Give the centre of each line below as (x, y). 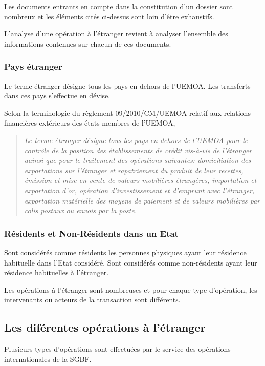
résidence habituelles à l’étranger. (57, 272)
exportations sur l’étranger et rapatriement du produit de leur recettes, (134, 170)
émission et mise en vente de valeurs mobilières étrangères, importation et (140, 180)
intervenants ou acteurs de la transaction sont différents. (92, 300)
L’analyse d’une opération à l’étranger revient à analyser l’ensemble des (116, 34)
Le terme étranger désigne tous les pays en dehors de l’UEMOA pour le (136, 140)
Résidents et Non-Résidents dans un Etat (91, 233)
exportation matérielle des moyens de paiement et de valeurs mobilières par (142, 200)
